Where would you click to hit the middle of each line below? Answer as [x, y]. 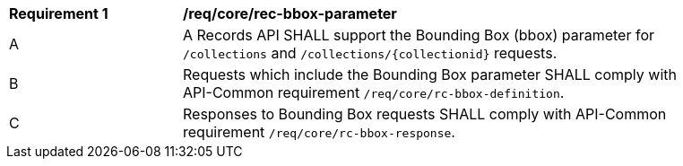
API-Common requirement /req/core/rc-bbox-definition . [374, 92]
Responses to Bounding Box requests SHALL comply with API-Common [425, 114]
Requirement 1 [59, 13]
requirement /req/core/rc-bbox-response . [319, 132]
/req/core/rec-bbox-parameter [290, 13]
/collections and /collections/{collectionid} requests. [370, 53]
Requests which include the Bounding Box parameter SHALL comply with [430, 74]
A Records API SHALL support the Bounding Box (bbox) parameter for [419, 35]
